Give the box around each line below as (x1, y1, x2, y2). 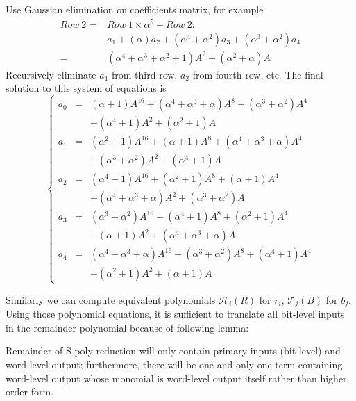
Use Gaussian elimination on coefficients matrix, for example (6, 2, 264, 16)
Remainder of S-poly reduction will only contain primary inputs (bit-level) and (6, 343, 341, 358)
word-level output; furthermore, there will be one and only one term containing (6, 357, 343, 371)
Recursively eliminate (6, 67, 96, 81)
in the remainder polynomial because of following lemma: (6, 320, 249, 334)
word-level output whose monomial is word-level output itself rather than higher (6, 370, 347, 385)
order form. (6, 384, 53, 399)
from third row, (112, 67, 178, 81)
